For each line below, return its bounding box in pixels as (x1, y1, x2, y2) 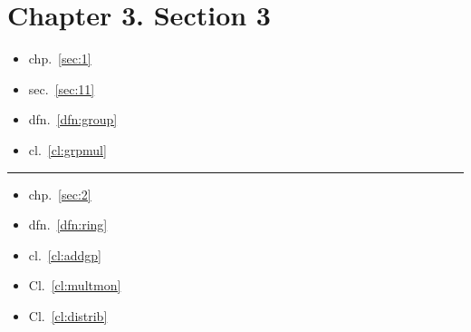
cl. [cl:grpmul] (28, 140, 107, 159)
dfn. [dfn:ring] (28, 215, 108, 234)
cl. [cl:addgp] (28, 245, 101, 264)
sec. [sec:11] (28, 79, 95, 98)
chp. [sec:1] (28, 49, 91, 68)
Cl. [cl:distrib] (28, 306, 108, 325)
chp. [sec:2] (28, 184, 91, 203)
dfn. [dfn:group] (28, 110, 118, 129)
